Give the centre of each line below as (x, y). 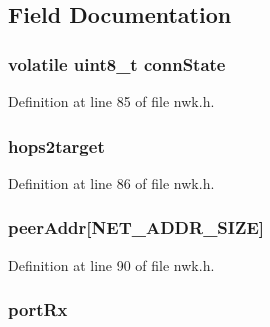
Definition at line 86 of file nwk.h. (111, 182)
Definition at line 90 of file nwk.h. (111, 264)
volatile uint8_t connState (117, 63)
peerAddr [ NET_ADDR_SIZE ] (136, 227)
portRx (38, 309)
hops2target (56, 145)
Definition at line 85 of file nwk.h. (111, 101)
